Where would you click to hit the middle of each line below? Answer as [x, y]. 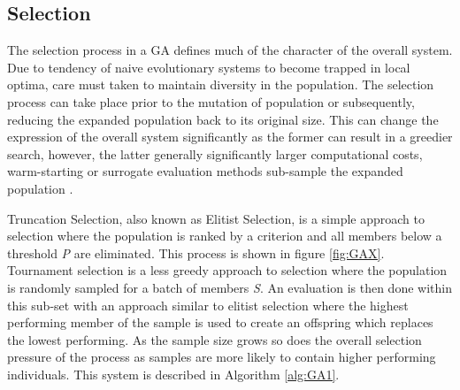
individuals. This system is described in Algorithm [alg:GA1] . [173, 374]
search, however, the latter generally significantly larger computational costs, [215, 153]
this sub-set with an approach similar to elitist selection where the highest [208, 305]
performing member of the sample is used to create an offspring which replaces [220, 322]
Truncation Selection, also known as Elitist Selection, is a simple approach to [216, 218]
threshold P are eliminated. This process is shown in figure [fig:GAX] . [196, 252]
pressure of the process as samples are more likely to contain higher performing [222, 357]
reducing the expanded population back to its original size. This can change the [223, 119]
